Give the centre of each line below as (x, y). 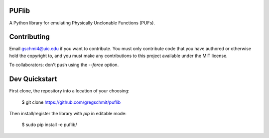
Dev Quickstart (33, 79)
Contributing (29, 37)
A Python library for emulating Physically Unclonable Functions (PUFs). (82, 23)
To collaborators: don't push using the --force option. (64, 65)
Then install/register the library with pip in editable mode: (68, 113)
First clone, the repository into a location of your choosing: (69, 91)
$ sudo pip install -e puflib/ (49, 125)
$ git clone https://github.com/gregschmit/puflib (71, 102)
